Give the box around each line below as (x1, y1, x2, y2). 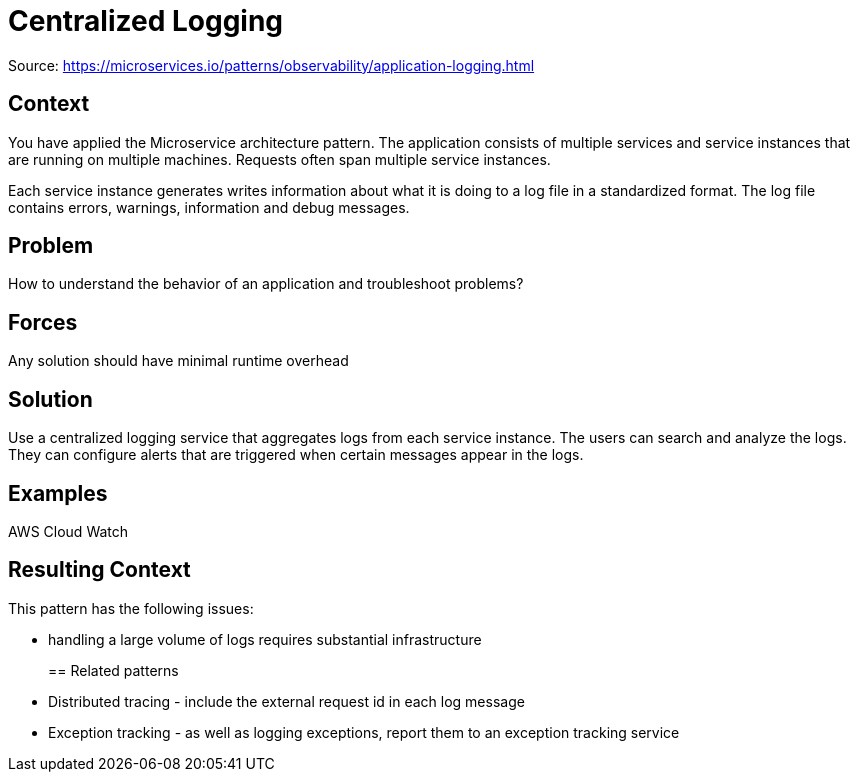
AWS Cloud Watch (8, 522, 129, 540)
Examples (8, 480, 108, 506)
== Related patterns (48, 661, 179, 679)
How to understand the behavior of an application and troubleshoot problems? (8, 275, 524, 293)
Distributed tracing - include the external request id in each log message (48, 692, 525, 710)
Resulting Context (8, 557, 191, 583)
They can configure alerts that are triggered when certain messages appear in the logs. (8, 446, 584, 464)
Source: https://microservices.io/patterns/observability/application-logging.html (8, 56, 535, 74)
